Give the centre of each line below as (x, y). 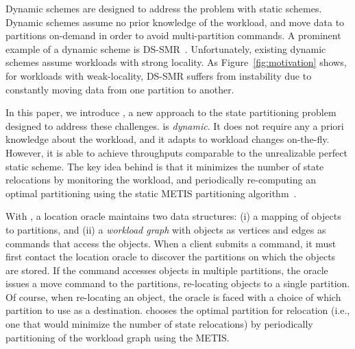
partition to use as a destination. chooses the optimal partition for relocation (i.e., (178, 310)
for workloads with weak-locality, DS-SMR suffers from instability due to (159, 75)
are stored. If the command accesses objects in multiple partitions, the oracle (167, 270)
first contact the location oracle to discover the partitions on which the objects (171, 257)
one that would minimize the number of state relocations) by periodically (159, 324)
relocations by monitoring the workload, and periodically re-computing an (161, 180)
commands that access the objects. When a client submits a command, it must (171, 243)
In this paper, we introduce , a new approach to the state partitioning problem (171, 112)
